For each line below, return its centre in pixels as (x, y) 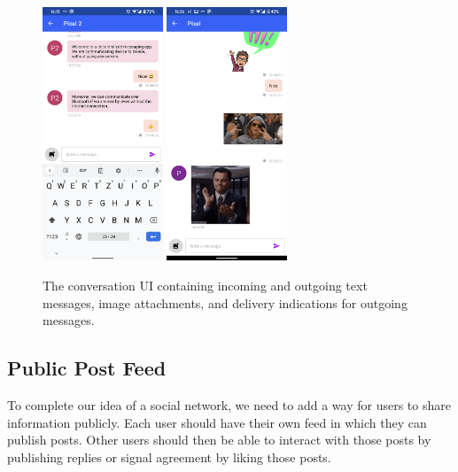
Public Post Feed (87, 368)
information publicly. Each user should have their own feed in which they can (217, 422)
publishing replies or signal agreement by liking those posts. (169, 457)
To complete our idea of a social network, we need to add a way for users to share (229, 405)
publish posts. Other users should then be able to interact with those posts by (219, 440)
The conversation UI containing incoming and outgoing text (205, 286)
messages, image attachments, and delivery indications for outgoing (225, 302)
